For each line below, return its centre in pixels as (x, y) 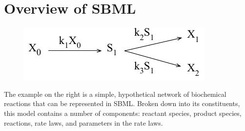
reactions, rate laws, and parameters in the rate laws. (83, 122)
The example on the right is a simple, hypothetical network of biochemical (115, 94)
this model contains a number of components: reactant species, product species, (123, 113)
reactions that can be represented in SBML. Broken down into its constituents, (122, 103)
